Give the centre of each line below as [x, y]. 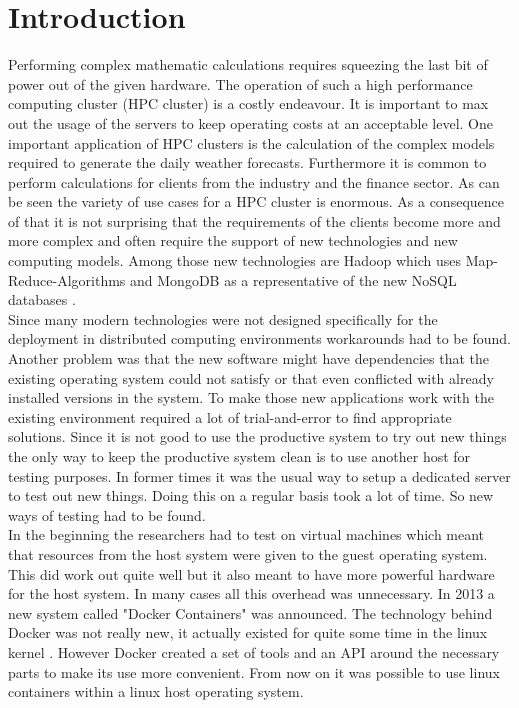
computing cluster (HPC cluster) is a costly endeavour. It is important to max [248, 103]
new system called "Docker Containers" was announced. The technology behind [250, 612]
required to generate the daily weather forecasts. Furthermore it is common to [247, 162]
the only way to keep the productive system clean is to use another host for [239, 456]
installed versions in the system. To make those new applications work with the [251, 397]
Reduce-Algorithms [67, 279]
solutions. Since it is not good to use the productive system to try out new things [257, 436]
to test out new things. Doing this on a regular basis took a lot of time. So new [251, 495]
